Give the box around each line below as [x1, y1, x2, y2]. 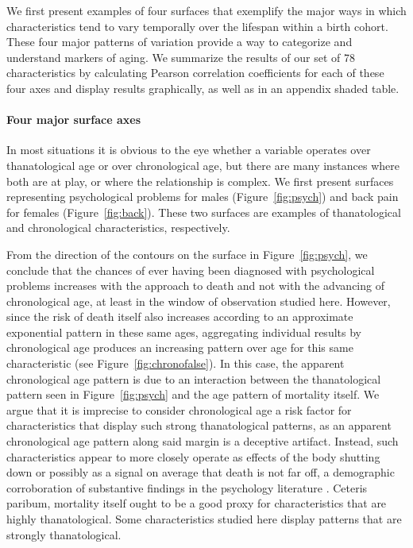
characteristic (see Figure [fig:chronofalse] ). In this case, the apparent [6, 355, 345, 372]
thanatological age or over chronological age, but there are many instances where [6, 156, 400, 173]
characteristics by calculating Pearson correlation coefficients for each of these [6, 64, 384, 81]
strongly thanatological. [6, 526, 122, 542]
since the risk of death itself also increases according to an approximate [6, 308, 353, 325]
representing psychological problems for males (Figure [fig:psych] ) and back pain [6, 188, 399, 205]
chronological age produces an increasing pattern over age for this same [6, 339, 353, 356]
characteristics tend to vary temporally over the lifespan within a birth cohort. [6, 17, 388, 34]
